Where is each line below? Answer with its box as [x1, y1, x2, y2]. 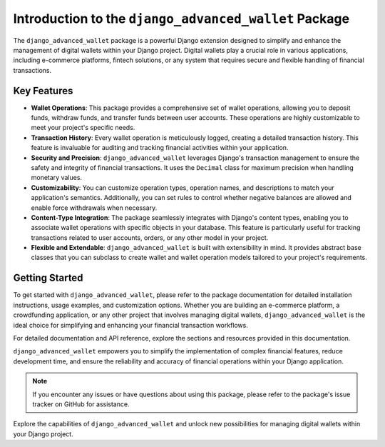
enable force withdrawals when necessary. [31, 204, 158, 212]
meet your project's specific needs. [31, 124, 135, 132]
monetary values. [31, 174, 82, 182]
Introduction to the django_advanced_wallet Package [13, 11, 349, 26]
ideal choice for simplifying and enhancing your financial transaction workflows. [13, 321, 249, 329]
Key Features [13, 84, 73, 96]
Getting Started [13, 272, 83, 284]
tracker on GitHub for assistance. [32, 400, 130, 408]
